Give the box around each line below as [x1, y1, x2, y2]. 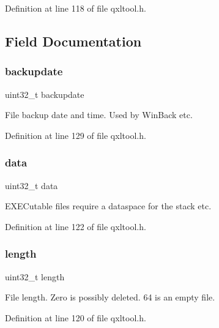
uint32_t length [5, 270, 65, 283]
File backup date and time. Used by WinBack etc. [5, 108, 193, 121]
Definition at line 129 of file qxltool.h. [5, 129, 146, 141]
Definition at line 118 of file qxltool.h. [5, 2, 146, 14]
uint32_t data [5, 179, 58, 192]
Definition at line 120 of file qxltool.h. [5, 311, 146, 324]
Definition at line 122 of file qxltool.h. [5, 220, 146, 233]
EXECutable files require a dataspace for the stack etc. [5, 199, 212, 212]
